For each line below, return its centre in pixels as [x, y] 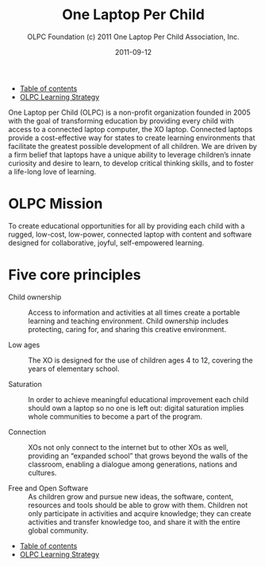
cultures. [42, 472]
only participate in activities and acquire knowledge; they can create [140, 513]
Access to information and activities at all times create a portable [134, 312]
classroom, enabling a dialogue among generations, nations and [133, 464]
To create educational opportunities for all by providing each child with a [127, 225]
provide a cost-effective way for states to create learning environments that [132, 138]
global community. [58, 530]
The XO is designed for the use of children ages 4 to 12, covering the [140, 360]
